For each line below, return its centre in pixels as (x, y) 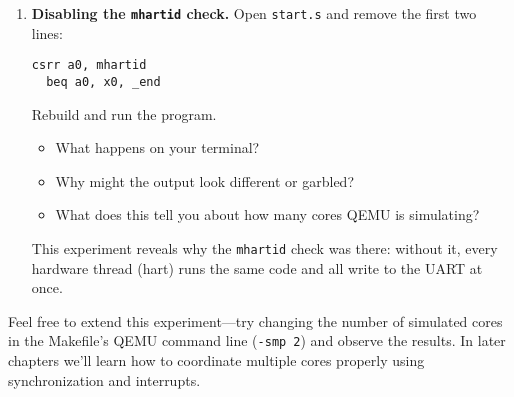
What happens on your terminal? (157, 147)
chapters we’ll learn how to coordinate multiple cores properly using (216, 360)
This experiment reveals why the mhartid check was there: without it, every (264, 247)
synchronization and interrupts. (104, 379)
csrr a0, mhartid (89, 65)
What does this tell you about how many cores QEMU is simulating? (267, 214)
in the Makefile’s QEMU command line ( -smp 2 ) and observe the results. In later (257, 340)
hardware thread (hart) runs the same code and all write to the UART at (257, 267)
